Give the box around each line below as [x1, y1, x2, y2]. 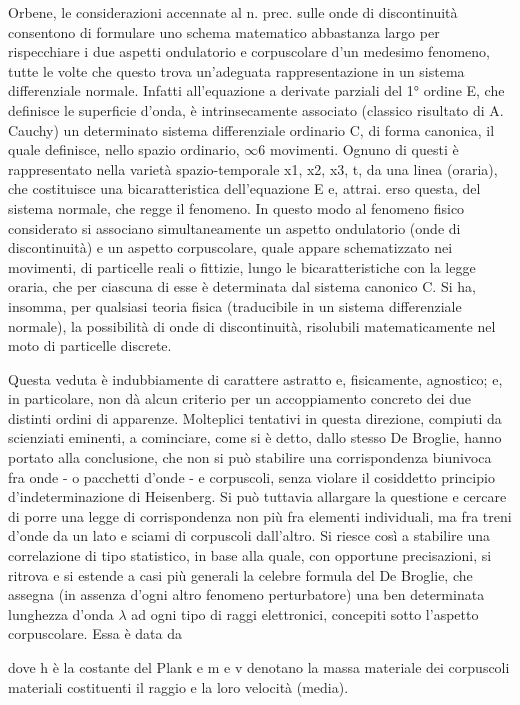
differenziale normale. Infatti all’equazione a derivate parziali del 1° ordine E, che [8, 80, 505, 101]
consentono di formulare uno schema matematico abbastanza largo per [8, 21, 440, 42]
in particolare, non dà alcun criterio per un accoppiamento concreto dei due [8, 388, 472, 409]
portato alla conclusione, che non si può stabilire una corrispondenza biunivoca [8, 447, 492, 468]
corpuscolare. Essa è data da [8, 623, 182, 644]
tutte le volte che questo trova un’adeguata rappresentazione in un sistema [8, 60, 465, 81]
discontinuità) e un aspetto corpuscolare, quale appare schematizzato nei [8, 237, 453, 258]
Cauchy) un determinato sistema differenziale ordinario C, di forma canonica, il [8, 119, 495, 140]
